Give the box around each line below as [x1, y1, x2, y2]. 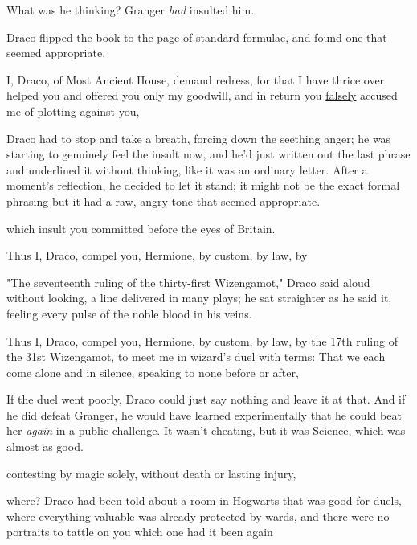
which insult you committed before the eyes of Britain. [6, 219, 276, 236]
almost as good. [6, 438, 84, 455]
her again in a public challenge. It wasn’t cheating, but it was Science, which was [6, 422, 406, 439]
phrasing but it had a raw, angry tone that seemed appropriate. [6, 192, 321, 209]
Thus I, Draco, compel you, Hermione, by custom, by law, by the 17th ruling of [6, 332, 398, 349]
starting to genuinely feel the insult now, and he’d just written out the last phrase [6, 145, 411, 162]
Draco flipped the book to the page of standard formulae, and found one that [6, 28, 387, 45]
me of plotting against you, [6, 102, 140, 119]
